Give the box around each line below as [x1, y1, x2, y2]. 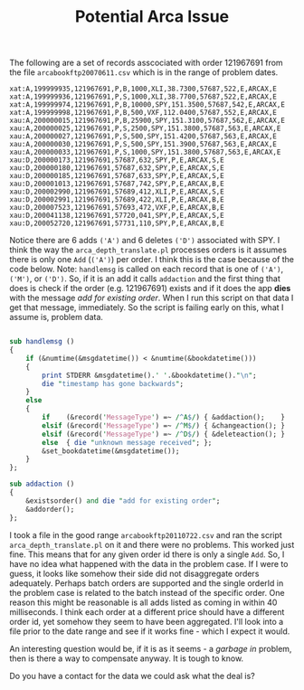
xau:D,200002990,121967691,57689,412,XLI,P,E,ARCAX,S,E [9, 187, 224, 196]
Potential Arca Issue [74, 6, 230, 27]
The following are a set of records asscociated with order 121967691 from [9, 57, 283, 69]
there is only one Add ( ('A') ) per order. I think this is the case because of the [9, 254, 295, 265]
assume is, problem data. [9, 312, 104, 323]
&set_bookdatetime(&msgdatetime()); [42, 446, 180, 456]
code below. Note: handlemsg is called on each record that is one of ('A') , [9, 264, 283, 275]
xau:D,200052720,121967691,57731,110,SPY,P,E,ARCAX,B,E [9, 219, 224, 228]
